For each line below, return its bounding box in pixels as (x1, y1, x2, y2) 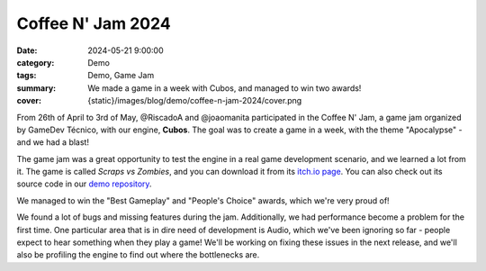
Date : (16, 45, 38, 56)
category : (16, 57, 55, 68)
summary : (16, 82, 57, 94)
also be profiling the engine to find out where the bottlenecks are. (16, 249, 260, 260)
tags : (16, 70, 37, 81)
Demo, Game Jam (87, 70, 155, 81)
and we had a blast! (16, 137, 90, 148)
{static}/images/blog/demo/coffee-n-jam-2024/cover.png (87, 95, 302, 106)
